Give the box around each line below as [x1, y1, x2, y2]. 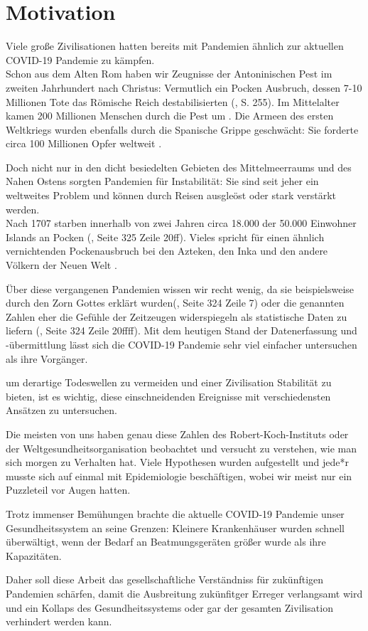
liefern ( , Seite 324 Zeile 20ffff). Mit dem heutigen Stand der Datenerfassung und [6, 323, 357, 338]
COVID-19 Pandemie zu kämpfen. [6, 52, 155, 67]
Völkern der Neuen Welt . [6, 258, 117, 272]
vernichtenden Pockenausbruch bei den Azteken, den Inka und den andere [6, 243, 328, 258]
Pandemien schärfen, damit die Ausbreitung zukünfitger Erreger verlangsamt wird [6, 585, 363, 600]
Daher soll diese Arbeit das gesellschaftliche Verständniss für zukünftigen [6, 572, 324, 587]
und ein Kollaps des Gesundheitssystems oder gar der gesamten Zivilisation [6, 600, 333, 615]
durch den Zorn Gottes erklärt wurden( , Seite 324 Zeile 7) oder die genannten [6, 295, 345, 310]
